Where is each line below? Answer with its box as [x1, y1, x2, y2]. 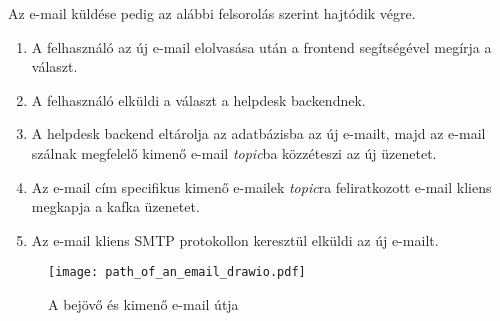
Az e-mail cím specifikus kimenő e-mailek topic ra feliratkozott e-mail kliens [31, 176, 492, 197]
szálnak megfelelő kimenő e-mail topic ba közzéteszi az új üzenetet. [31, 142, 437, 163]
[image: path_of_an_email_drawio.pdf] [48, 265, 306, 280]
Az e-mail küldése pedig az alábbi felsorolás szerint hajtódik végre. [8, 3, 416, 23]
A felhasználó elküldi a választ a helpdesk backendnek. [31, 89, 366, 110]
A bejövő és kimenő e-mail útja [48, 294, 239, 314]
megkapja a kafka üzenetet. [31, 196, 200, 217]
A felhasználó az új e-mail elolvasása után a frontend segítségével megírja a [31, 36, 492, 57]
